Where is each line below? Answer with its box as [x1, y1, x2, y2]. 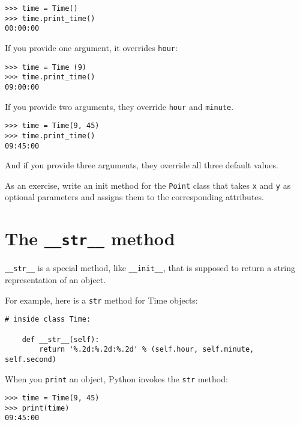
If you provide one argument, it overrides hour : [5, 41, 178, 54]
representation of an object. [5, 273, 106, 286]
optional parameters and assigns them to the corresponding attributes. [5, 191, 264, 203]
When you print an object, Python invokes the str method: [5, 372, 228, 385]
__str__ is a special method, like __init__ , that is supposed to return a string [5, 261, 296, 274]
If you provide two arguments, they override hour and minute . [5, 100, 234, 112]
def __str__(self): [22, 335, 100, 344]
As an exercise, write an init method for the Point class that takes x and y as [5, 179, 291, 191]
